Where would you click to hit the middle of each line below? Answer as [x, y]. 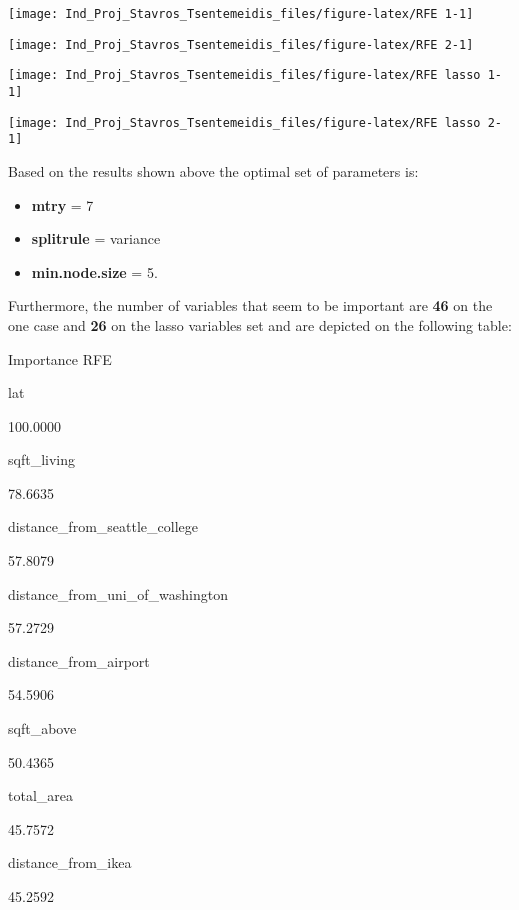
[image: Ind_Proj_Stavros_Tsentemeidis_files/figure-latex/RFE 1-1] [241, 14]
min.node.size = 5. [94, 271]
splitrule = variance [96, 238]
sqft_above [42, 728]
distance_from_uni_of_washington [118, 593]
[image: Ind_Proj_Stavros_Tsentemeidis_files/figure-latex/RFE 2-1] [241, 44]
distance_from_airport [79, 660]
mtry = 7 [62, 204]
